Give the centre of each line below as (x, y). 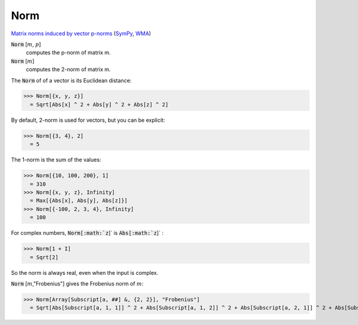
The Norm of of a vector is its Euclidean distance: (71, 80)
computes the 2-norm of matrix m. (68, 69)
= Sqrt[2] (44, 257)
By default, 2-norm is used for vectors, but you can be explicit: (88, 120)
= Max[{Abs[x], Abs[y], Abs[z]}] (79, 201)
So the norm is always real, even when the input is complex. (85, 272)
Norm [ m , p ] (26, 44)
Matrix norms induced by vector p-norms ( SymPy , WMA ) (81, 33)
